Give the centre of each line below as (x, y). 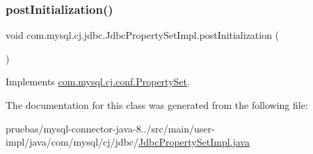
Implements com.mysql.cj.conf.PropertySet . (98, 82)
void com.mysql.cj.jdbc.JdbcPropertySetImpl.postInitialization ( (143, 35)
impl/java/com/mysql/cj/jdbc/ (72, 142)
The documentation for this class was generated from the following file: (157, 105)
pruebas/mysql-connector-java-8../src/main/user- (110, 128)
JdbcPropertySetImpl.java (194, 142)
